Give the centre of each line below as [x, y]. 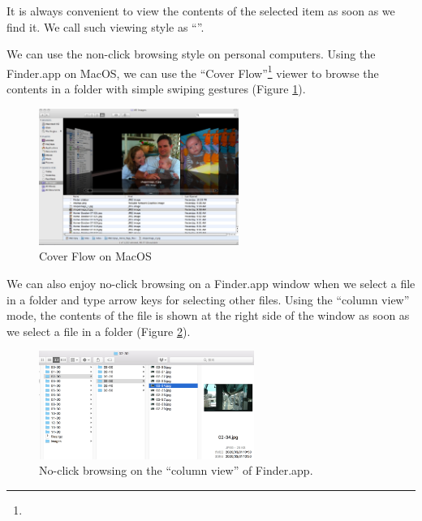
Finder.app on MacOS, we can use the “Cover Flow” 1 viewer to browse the [193, 71]
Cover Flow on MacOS [95, 256]
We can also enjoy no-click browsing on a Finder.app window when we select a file [211, 283]
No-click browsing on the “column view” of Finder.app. [176, 470]
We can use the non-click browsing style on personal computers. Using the [191, 54]
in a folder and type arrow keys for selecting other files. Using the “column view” [208, 299]
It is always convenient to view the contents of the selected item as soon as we [201, 11]
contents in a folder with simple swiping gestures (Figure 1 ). [156, 89]
